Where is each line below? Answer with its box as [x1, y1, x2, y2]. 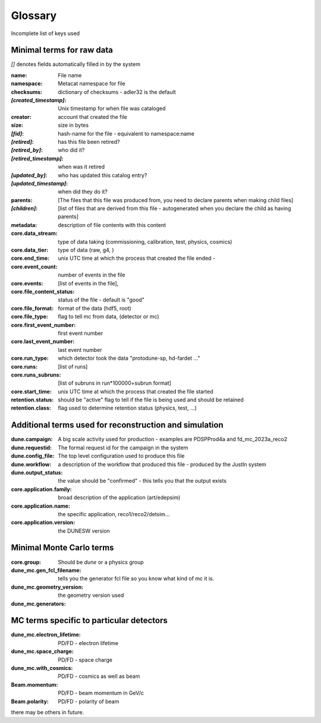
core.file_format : [11, 304, 53, 312]
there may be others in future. [11, 708, 84, 716]
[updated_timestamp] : [11, 180, 68, 187]
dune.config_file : [11, 452, 55, 460]
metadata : [11, 221, 37, 228]
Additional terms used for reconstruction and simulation [11, 420, 224, 430]
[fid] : [11, 130, 24, 137]
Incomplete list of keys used [11, 30, 80, 37]
